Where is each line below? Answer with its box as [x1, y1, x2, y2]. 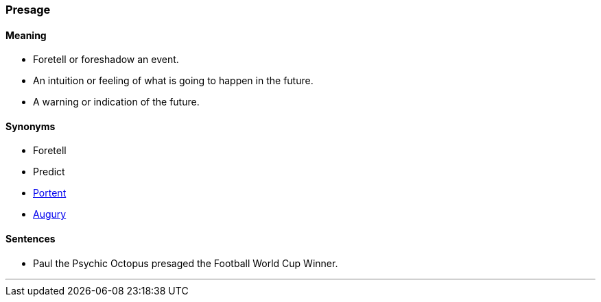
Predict [33, 166, 65, 178]
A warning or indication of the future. [33, 96, 200, 108]
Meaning [5, 29, 47, 41]
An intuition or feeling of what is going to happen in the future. [33, 75, 314, 87]
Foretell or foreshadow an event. [33, 53, 179, 66]
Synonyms [5, 120, 56, 132]
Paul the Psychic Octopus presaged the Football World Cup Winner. [33, 257, 338, 269]
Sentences [5, 233, 56, 245]
